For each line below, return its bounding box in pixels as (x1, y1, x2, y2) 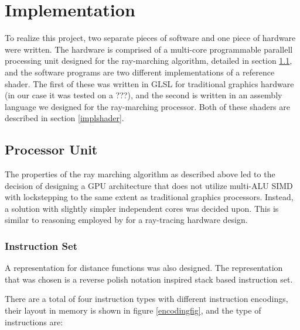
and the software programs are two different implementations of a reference (5, 66, 275, 78)
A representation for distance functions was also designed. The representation (5, 262, 283, 274)
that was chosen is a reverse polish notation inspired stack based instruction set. (5, 273, 293, 285)
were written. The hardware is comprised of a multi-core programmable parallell (5, 43, 293, 55)
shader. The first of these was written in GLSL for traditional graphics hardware (5, 77, 294, 90)
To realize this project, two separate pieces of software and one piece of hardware (5, 32, 296, 44)
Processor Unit (5, 140, 98, 159)
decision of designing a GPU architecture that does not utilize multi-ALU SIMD (5, 179, 293, 191)
